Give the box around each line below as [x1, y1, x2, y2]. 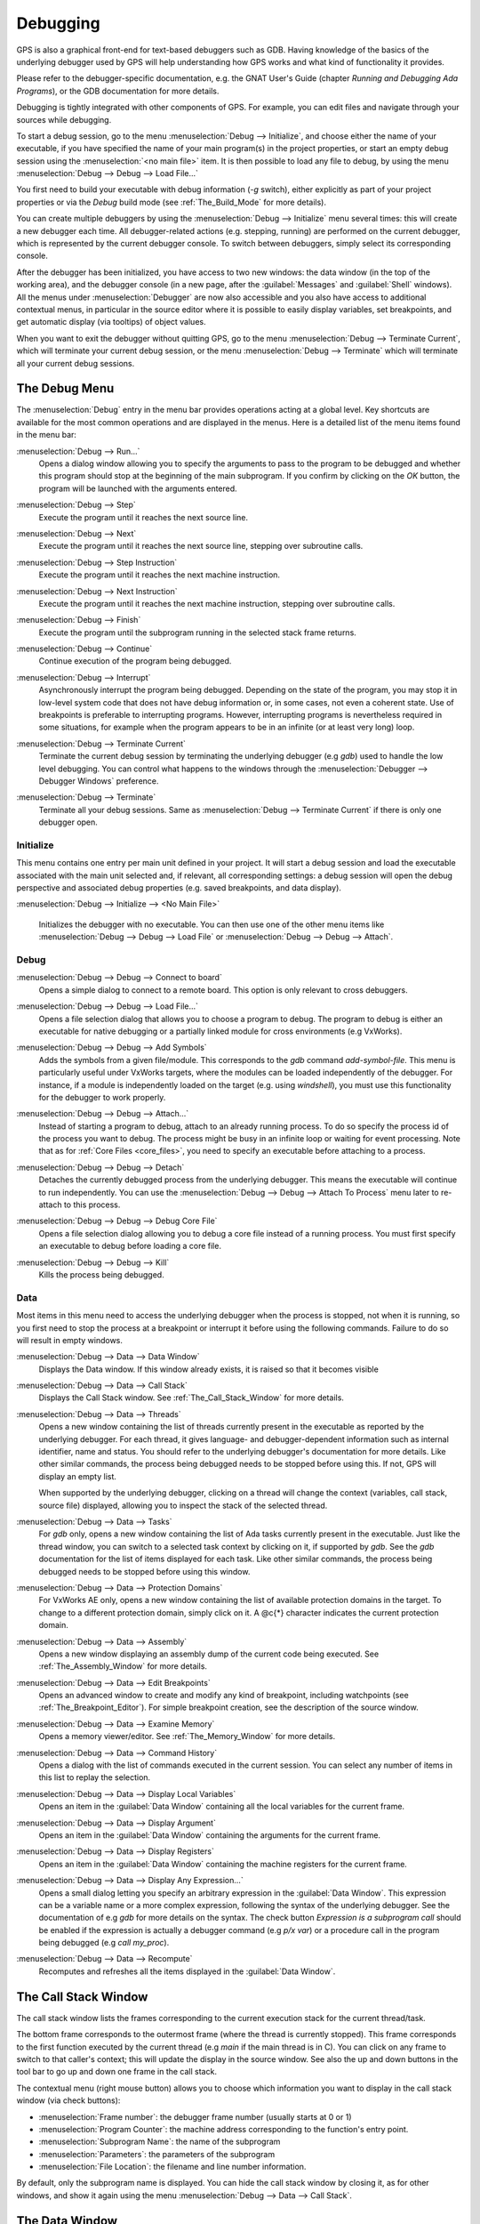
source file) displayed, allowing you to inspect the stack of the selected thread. [38, 1500, 328, 1511]
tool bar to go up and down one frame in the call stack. [16, 2067, 218, 2077]
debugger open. [38, 817, 98, 827]
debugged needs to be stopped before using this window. [38, 1566, 251, 1576]
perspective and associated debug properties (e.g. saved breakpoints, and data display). [16, 882, 342, 893]
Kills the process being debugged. [38, 1269, 164, 1280]
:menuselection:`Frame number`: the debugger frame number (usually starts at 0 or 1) [38, 2111, 352, 2122]
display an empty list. [38, 1471, 117, 1481]
